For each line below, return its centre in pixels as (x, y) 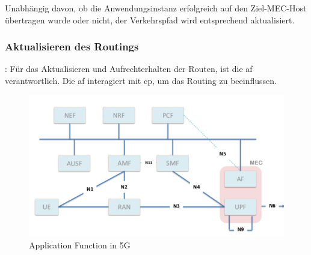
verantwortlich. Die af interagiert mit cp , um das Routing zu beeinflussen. (141, 80)
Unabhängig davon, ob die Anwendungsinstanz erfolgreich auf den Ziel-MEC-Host (156, 8)
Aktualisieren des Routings (72, 46)
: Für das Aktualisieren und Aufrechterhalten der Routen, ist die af (129, 69)
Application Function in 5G (80, 245)
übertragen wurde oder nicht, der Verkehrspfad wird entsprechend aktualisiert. (150, 19)
